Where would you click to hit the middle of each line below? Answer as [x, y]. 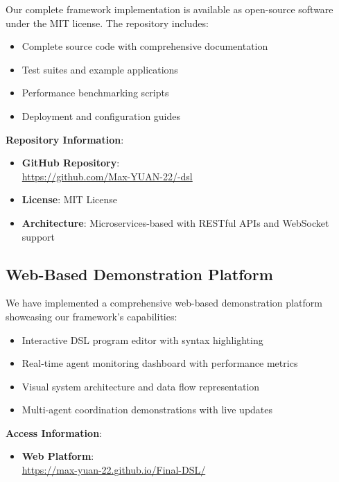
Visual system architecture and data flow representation [141, 386]
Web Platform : [58, 456]
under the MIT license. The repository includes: [107, 23]
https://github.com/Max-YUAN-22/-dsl [107, 176]
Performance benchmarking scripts [95, 93]
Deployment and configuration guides [101, 115]
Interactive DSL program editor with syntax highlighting [142, 339]
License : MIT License [69, 199]
